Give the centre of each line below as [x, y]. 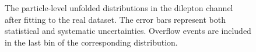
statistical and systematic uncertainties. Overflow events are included [128, 31]
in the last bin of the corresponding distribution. [91, 42]
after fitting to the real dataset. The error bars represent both [115, 19]
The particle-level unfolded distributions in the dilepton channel [119, 8]
